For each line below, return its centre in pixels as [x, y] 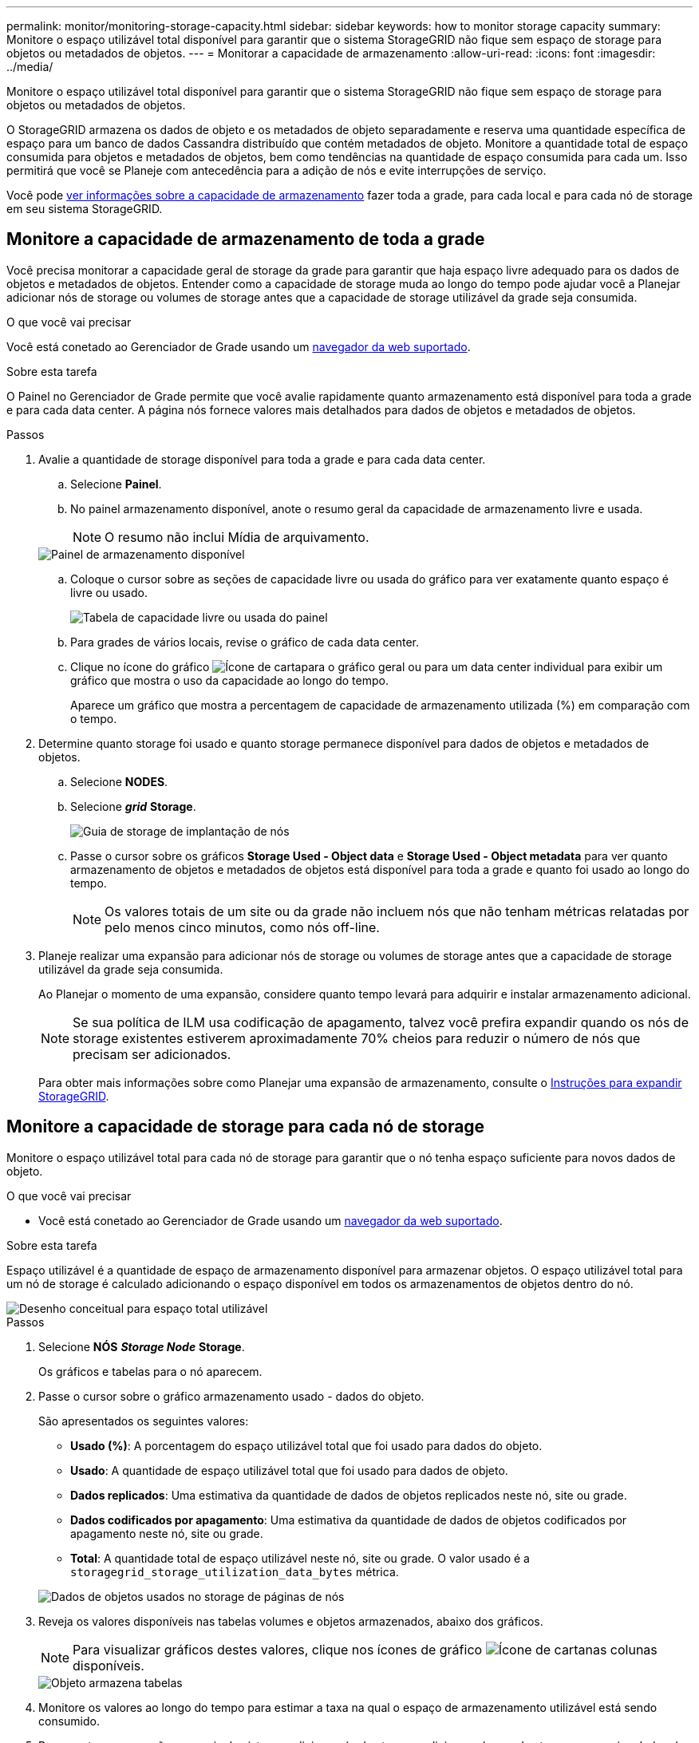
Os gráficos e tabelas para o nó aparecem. [150, 1371]
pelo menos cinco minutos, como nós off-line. [242, 927]
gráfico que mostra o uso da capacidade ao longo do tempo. [229, 680]
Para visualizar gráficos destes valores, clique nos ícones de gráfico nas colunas [365, 1649]
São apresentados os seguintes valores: [144, 1421]
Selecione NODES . [119, 781]
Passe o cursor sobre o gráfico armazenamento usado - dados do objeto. [231, 1396]
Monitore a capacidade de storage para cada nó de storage [246, 1127]
